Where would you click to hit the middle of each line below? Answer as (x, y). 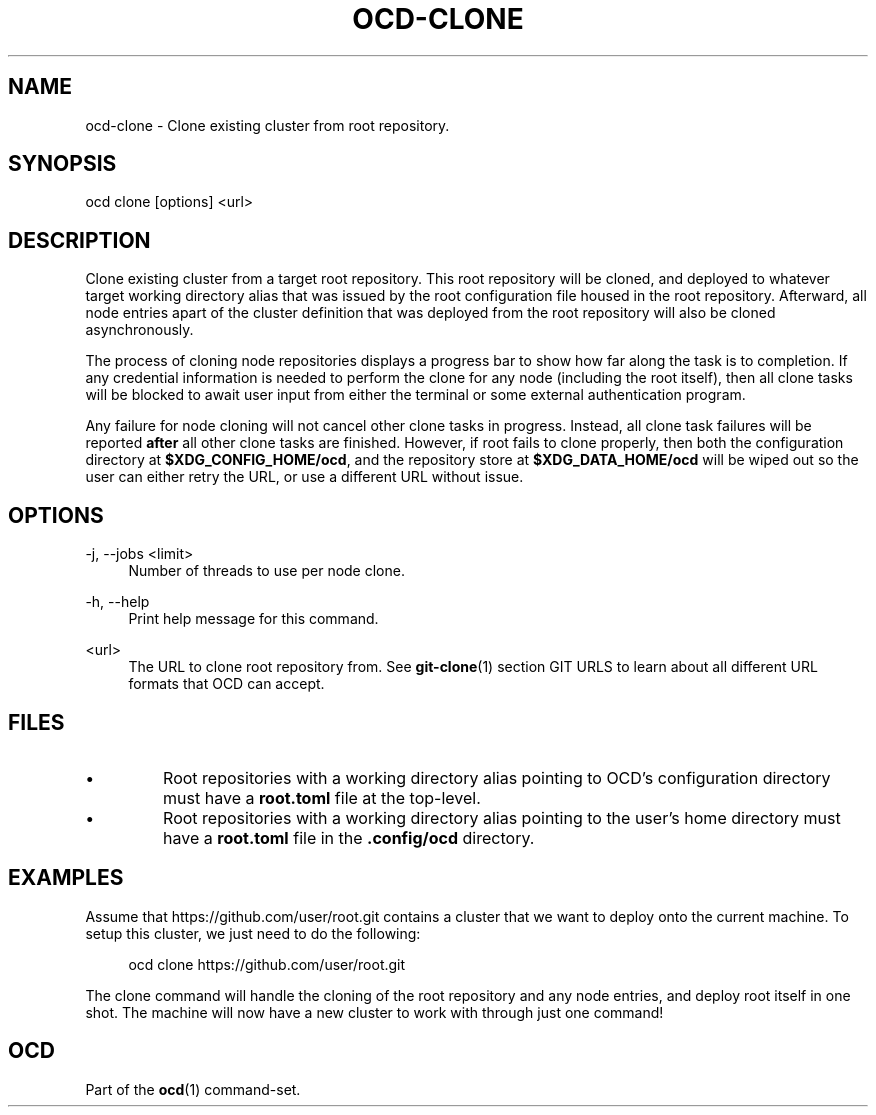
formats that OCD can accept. (226, 684)
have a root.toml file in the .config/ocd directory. (349, 837)
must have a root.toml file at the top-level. (322, 797)
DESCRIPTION (79, 240)
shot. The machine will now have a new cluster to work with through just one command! (374, 1012)
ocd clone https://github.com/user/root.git (267, 964)
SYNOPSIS (62, 164)
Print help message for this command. (253, 619)
